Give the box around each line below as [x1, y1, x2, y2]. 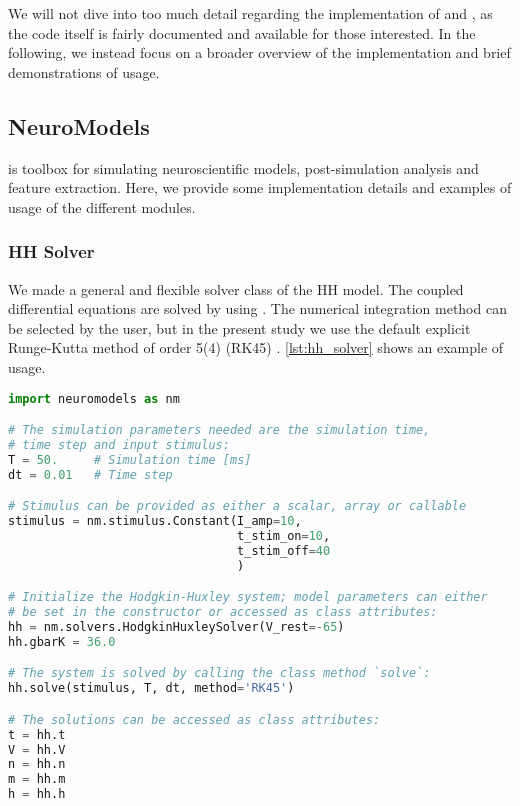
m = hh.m [8, 772, 66, 787]
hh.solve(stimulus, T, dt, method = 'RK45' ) [8, 681, 295, 696]
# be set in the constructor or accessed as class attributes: [8, 605, 438, 620]
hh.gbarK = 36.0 [8, 634, 116, 649]
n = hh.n [8, 757, 66, 772]
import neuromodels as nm [8, 391, 180, 406]
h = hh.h [8, 787, 66, 802]
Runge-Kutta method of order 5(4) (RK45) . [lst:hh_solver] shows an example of [8, 337, 504, 358]
